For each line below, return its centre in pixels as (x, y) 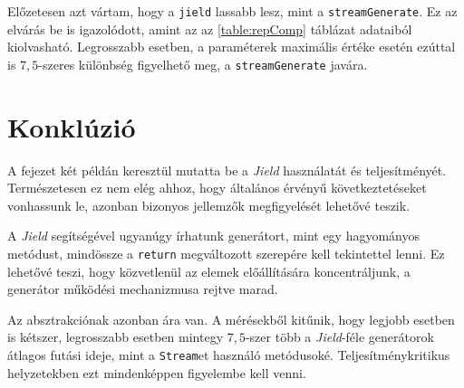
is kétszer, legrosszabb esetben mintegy (116, 337)
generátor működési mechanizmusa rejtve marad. (143, 289)
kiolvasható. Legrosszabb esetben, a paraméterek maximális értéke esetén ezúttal (232, 47)
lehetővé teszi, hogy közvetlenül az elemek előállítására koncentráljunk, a (209, 271)
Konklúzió (72, 126)
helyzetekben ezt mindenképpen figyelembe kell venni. (157, 372)
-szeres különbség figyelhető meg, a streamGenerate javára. (203, 64)
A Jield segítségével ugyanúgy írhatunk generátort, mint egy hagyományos (214, 236)
